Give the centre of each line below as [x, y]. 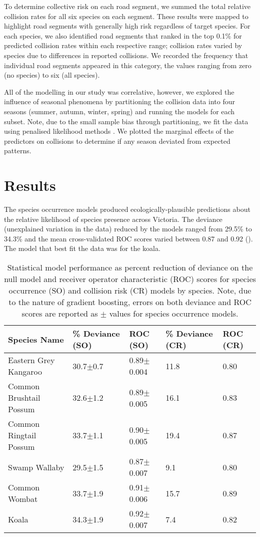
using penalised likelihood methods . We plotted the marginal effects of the [119, 131]
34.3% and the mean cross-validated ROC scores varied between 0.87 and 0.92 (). [128, 238]
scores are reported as [60, 313]
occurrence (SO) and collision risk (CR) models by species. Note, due [130, 290]
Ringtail [22, 435]
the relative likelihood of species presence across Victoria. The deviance [113, 219]
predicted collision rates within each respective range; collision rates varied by [123, 45]
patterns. [18, 151]
